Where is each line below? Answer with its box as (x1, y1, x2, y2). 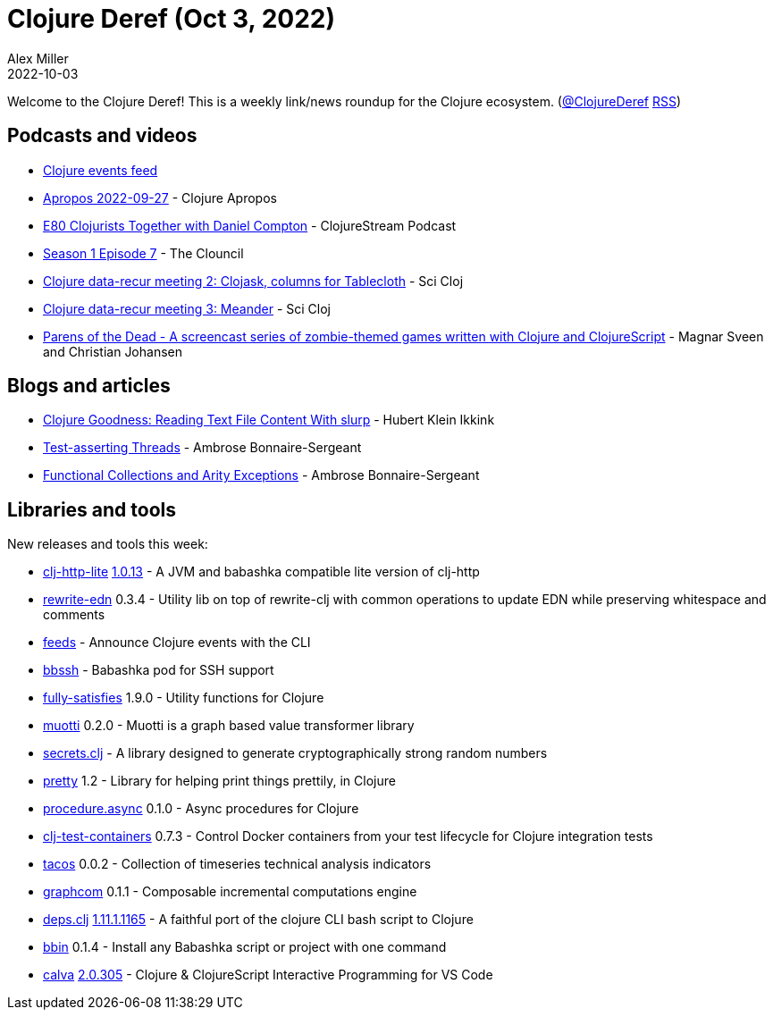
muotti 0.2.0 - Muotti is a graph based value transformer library (43, 718, 415, 734)
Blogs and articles (7, 374, 171, 398)
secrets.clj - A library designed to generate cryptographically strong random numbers (43, 745, 548, 761)
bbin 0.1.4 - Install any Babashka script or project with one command (43, 939, 447, 955)
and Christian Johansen (43, 343, 182, 359)
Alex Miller (7, 50, 69, 66)
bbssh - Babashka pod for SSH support (43, 662, 274, 678)
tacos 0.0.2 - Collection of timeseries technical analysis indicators (43, 856, 432, 872)
